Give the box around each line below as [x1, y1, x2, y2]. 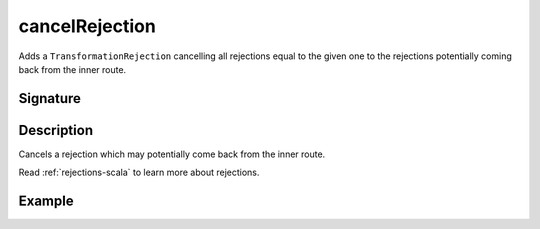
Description [18, 121, 94, 139]
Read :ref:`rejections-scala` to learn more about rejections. [18, 166, 260, 179]
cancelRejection [18, 15, 157, 37]
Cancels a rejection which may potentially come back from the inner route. [18, 148, 326, 160]
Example [18, 193, 74, 210]
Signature [18, 90, 82, 107]
